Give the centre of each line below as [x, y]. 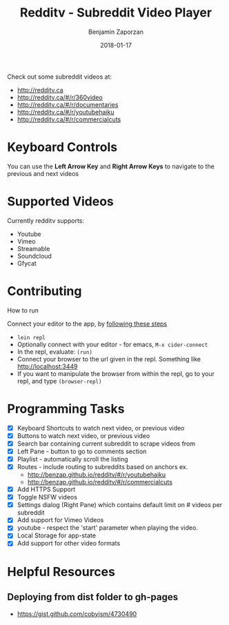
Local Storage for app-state [57, 535]
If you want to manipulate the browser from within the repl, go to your [116, 373]
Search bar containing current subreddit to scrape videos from [106, 444]
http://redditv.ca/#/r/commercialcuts [69, 119]
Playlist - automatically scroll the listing [72, 459]
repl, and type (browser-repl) [59, 381]
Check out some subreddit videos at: [60, 77]
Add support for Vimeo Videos [60, 520]
